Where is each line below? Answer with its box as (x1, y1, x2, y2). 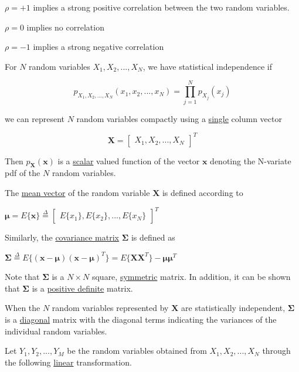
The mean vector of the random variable (5, 186, 150, 198)
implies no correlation (26, 21, 104, 33)
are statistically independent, (181, 302, 286, 314)
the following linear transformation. (5, 356, 132, 368)
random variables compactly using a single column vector (76, 112, 282, 124)
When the (5, 302, 40, 314)
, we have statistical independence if (142, 60, 272, 72)
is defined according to (162, 186, 243, 198)
